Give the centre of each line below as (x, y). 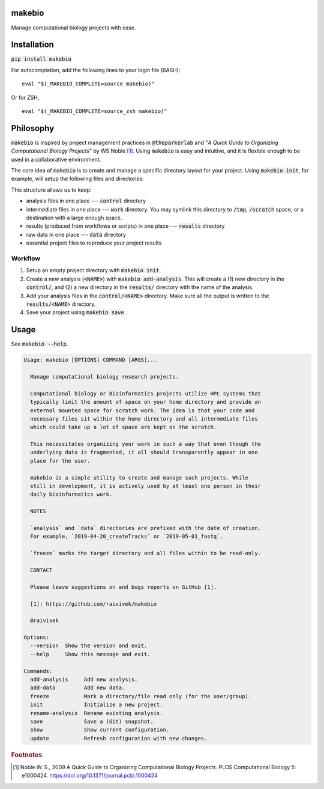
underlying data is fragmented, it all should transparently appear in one (144, 452)
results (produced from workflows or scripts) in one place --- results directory (125, 226)
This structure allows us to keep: (51, 190)
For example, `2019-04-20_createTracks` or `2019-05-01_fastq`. (127, 537)
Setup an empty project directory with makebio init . (94, 270)
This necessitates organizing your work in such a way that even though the (145, 444)
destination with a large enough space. (74, 218)
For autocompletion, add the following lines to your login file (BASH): (96, 70)
